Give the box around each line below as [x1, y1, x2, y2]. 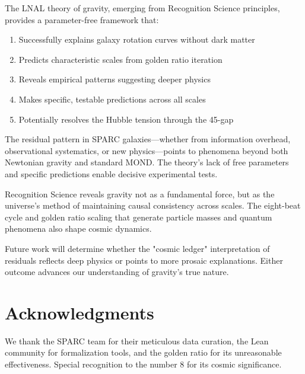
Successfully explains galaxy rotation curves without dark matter [18, 33, 255, 46]
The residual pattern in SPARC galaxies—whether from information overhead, [5, 133, 291, 145]
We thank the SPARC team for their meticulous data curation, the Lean [5, 334, 269, 347]
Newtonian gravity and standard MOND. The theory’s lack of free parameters [5, 156, 289, 168]
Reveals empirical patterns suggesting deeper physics [18, 73, 211, 85]
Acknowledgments [5, 300, 154, 324]
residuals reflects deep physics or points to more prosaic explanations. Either [5, 254, 283, 266]
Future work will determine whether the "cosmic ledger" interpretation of [5, 242, 270, 254]
